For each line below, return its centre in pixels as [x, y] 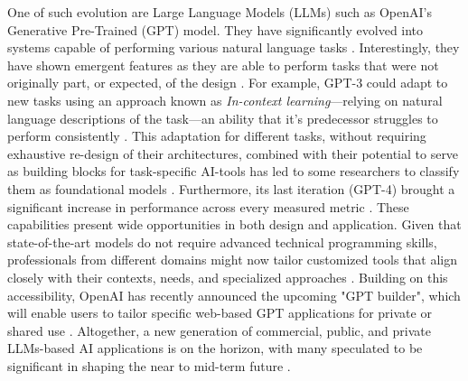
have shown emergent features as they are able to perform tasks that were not [223, 65]
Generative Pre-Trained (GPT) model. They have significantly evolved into [215, 29]
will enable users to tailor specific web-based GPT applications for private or [220, 313]
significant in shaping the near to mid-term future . [149, 365]
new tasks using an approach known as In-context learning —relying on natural [225, 100]
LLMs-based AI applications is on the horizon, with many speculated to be [215, 348]
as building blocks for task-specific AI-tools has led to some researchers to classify [234, 171]
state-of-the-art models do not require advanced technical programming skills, [222, 242]
